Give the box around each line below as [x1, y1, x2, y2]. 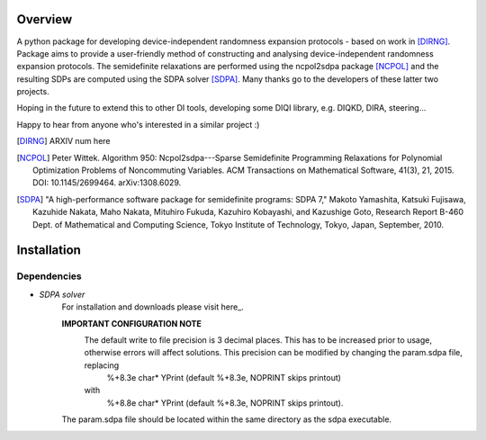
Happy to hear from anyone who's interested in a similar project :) [16, 119, 260, 130]
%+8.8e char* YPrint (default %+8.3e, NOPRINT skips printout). [106, 397, 344, 409]
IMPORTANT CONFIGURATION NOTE [61, 318, 202, 328]
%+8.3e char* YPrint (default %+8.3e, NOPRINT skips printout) [106, 373, 342, 383]
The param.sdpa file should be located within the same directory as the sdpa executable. [61, 414, 391, 425]
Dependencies [16, 270, 83, 283]
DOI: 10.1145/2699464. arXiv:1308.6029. [32, 177, 182, 188]
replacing [84, 360, 120, 371]
